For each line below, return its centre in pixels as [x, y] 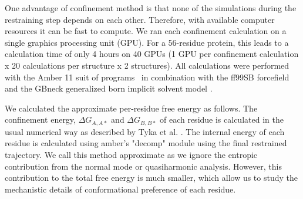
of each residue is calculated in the [221, 119]
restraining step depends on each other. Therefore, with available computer [140, 19]
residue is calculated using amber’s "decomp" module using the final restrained [146, 143]
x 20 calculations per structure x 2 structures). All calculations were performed [147, 65]
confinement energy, [40, 119]
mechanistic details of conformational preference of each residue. [120, 189]
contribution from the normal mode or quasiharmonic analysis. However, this [143, 166]
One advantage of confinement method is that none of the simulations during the [151, 8]
